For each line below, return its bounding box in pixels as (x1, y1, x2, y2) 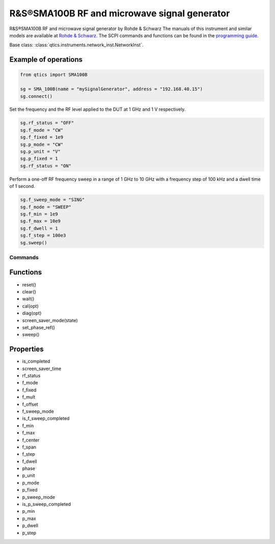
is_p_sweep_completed (22, 501, 71, 507)
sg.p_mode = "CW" (20, 141, 64, 147)
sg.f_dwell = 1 (20, 225, 58, 231)
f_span (22, 444, 37, 450)
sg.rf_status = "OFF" (20, 120, 74, 126)
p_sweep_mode (22, 494, 56, 500)
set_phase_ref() (22, 324, 56, 330)
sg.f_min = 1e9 (20, 211, 58, 217)
